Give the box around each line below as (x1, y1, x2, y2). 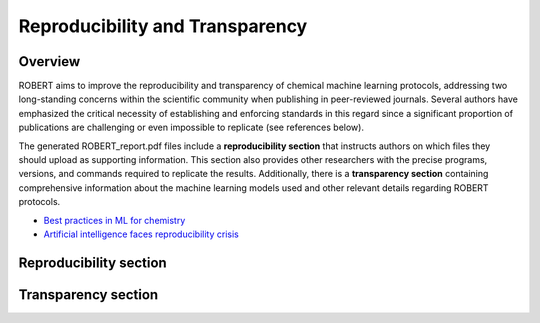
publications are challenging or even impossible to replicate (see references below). (18, 121, 365, 134)
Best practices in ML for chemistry (43, 214, 186, 226)
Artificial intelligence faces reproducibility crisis (43, 228, 239, 240)
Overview (18, 53, 81, 70)
